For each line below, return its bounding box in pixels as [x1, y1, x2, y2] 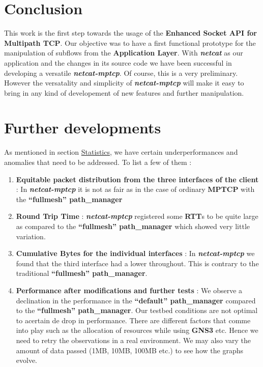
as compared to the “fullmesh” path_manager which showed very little [16, 220, 250, 231]
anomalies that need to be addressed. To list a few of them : [4, 157, 192, 167]
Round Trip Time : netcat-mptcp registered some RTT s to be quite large [16, 211, 258, 221]
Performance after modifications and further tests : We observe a [16, 285, 243, 295]
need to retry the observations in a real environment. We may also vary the [16, 334, 251, 345]
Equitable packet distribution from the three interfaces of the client [16, 174, 259, 184]
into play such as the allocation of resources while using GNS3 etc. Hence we [16, 325, 258, 335]
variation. [16, 231, 46, 241]
